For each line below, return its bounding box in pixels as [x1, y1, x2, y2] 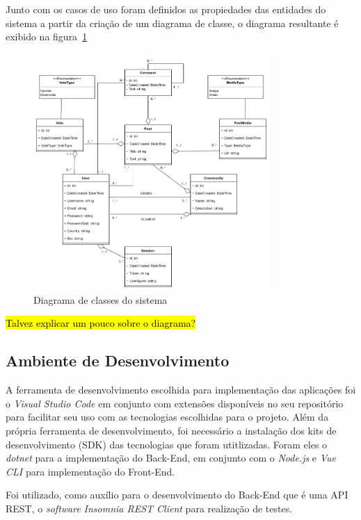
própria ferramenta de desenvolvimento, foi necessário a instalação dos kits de [6, 423, 337, 437]
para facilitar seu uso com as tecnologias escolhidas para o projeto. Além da [6, 409, 329, 424]
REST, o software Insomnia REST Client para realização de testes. [6, 501, 293, 515]
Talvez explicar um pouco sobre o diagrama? [6, 316, 196, 330]
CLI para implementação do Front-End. [6, 464, 175, 478]
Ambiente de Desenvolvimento [6, 350, 230, 371]
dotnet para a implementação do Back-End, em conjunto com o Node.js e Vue [6, 450, 337, 465]
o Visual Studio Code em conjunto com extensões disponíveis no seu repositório [6, 396, 344, 410]
